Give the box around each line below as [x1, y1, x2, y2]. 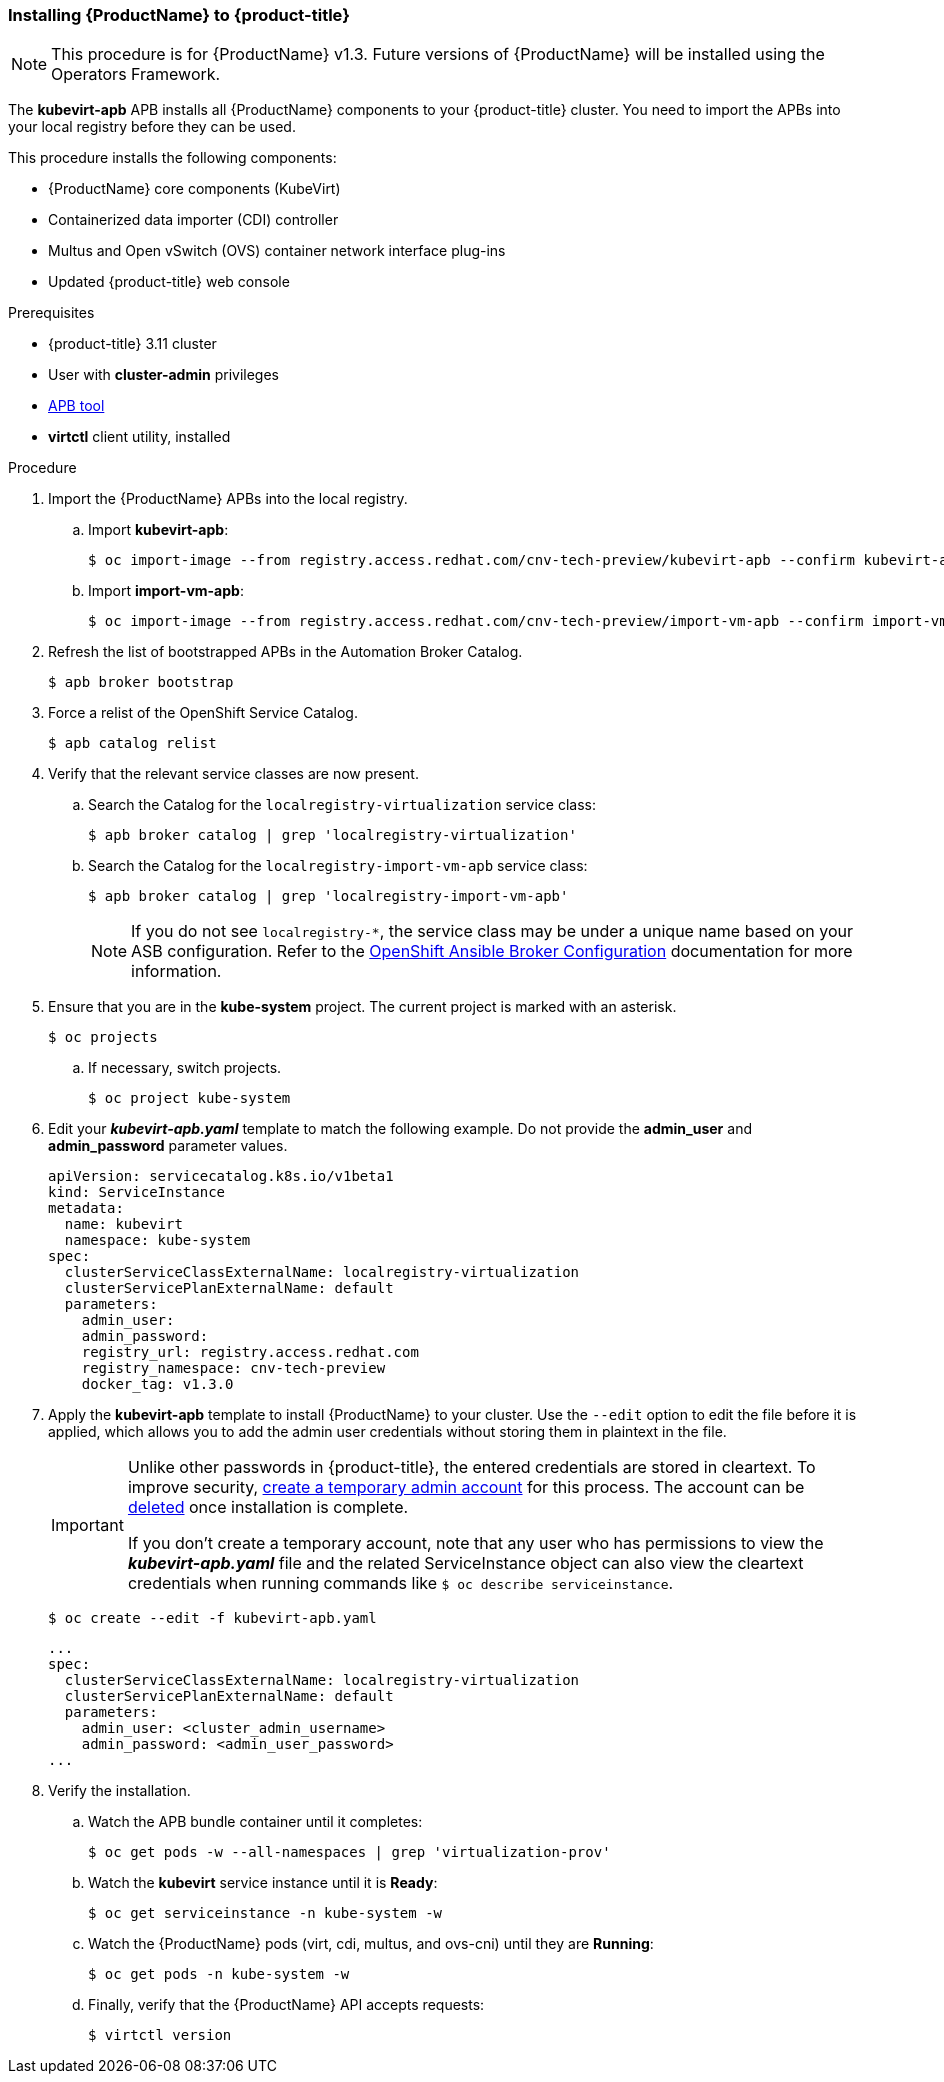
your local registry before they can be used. [8, 118, 296, 136]
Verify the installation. [48, 1782, 191, 1800]
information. [131, 961, 222, 982]
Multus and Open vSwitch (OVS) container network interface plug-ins [48, 242, 506, 260]
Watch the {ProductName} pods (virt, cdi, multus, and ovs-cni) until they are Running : [88, 1935, 654, 1953]
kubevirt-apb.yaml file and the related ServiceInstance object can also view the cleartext [127, 1553, 804, 1574]
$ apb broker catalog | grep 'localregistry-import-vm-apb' [88, 888, 569, 905]
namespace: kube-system [64, 1232, 251, 1249]
